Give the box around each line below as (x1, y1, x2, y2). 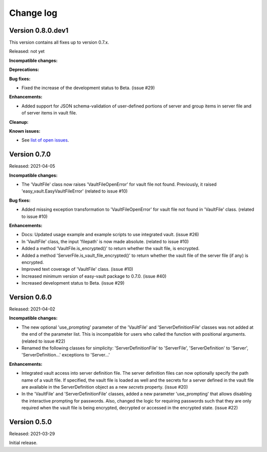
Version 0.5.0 (9, 417, 52, 426)
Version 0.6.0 (9, 293, 52, 301)
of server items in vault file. (21, 110, 77, 116)
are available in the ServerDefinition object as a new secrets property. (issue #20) (21, 384, 188, 390)
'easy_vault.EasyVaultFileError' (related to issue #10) (21, 188, 128, 194)
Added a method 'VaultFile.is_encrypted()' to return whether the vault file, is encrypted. (21, 246, 200, 251)
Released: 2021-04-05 (9, 163, 55, 169)
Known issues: (9, 128, 41, 134)
